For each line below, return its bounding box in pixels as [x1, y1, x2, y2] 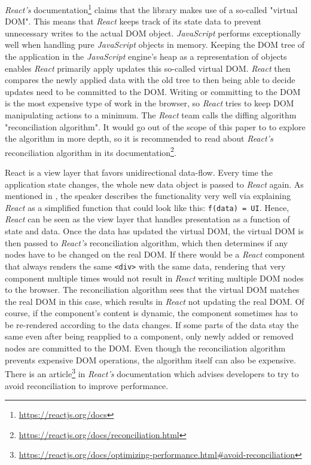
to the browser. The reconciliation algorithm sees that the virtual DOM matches [5, 283, 300, 296]
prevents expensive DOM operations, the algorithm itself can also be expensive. [5, 353, 296, 366]
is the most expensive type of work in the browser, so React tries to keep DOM [5, 97, 294, 109]
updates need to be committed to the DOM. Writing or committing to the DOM [5, 85, 301, 97]
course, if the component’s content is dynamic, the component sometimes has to [5, 307, 298, 319]
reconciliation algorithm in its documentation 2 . [5, 144, 176, 158]
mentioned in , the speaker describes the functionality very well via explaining [5, 189, 291, 202]
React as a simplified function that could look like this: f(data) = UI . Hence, [5, 201, 289, 213]
